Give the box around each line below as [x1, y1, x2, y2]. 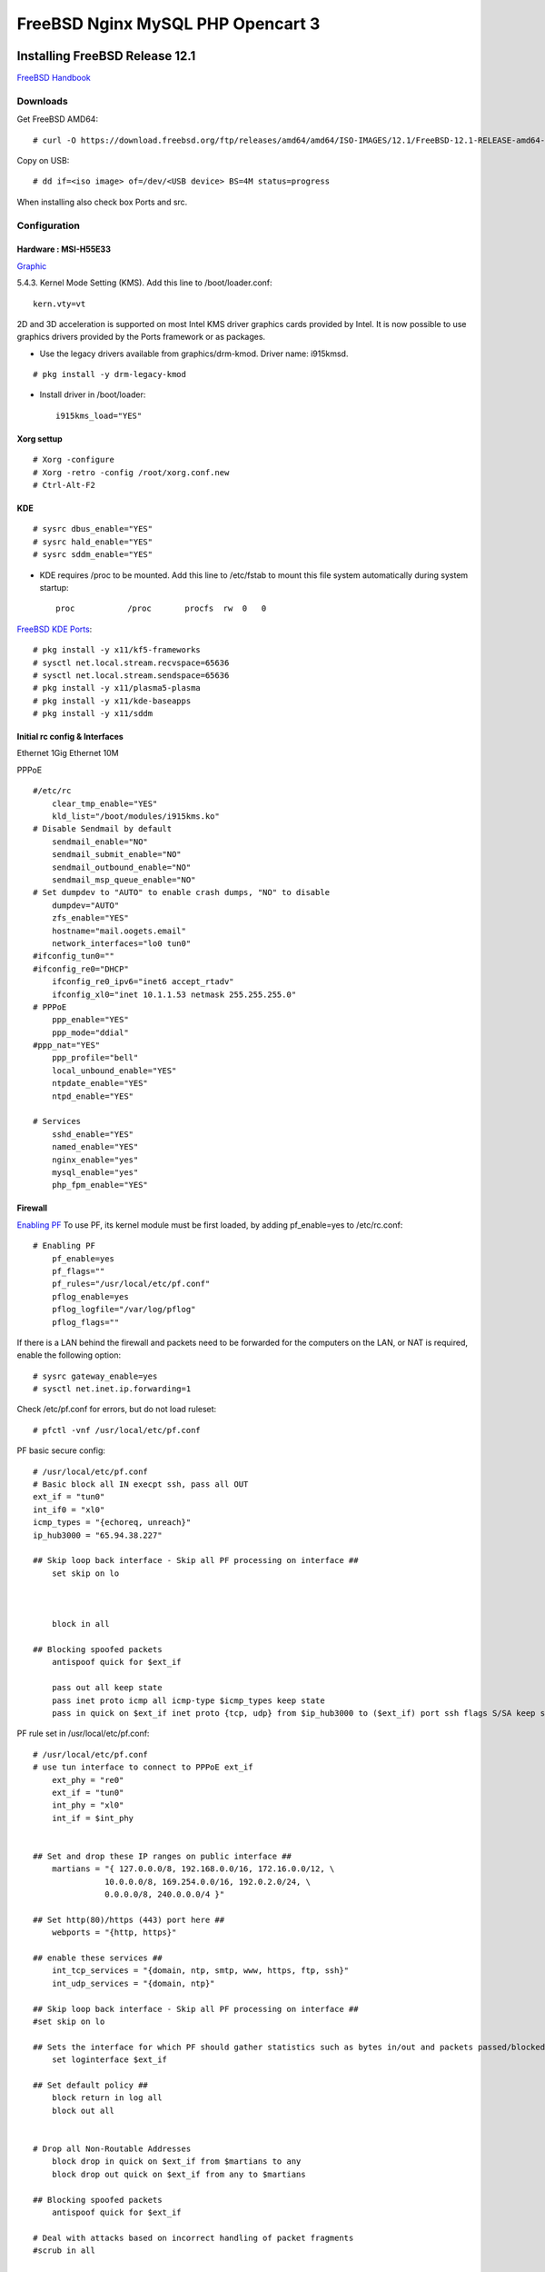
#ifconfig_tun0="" [33, 951, 115, 962]
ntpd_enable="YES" [51, 1091, 134, 1101]
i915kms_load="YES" [55, 410, 143, 421]
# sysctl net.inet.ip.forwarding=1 [33, 1384, 192, 1394]
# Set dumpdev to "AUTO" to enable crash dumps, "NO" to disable [33, 887, 331, 898]
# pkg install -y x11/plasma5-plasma [33, 683, 202, 693]
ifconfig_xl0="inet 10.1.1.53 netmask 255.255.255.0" [51, 989, 297, 1000]
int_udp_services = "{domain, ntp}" [51, 1978, 215, 1988]
